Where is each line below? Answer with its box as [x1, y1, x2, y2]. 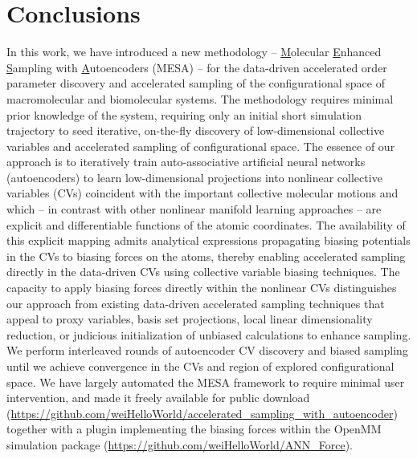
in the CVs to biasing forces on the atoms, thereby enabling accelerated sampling [6, 247, 406, 264]
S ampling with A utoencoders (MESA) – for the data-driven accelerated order [6, 59, 387, 75]
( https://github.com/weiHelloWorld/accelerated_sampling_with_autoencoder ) [6, 404, 398, 421]
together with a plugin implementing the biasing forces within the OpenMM [6, 420, 382, 437]
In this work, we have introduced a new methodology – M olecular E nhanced [6, 43, 382, 60]
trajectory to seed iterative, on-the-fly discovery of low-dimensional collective [6, 122, 385, 139]
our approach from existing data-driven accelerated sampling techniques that [6, 294, 385, 311]
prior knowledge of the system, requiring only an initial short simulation [6, 106, 362, 123]
